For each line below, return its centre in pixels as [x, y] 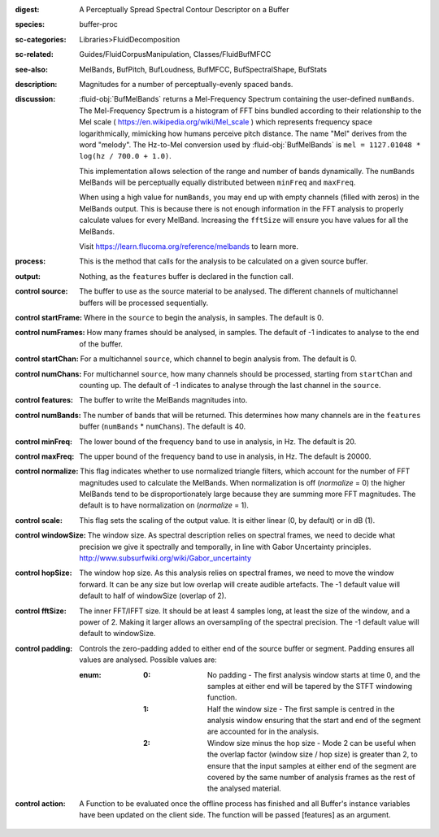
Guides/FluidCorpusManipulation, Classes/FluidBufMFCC [175, 54]
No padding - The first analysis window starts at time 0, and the [314, 674]
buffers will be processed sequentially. [144, 303]
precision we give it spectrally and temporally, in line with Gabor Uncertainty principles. [225, 547]
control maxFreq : [45, 456]
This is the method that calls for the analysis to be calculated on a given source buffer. [224, 261]
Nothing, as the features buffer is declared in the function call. [187, 276]
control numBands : [48, 415]
